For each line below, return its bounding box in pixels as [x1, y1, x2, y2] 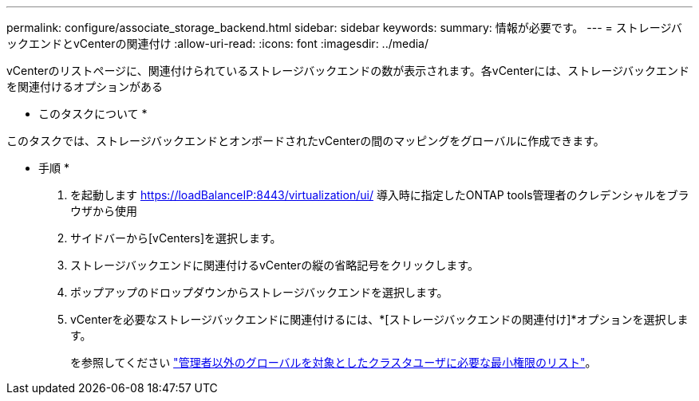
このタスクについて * [38, 107, 148, 120]
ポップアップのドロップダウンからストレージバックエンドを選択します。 [70, 285, 448, 299]
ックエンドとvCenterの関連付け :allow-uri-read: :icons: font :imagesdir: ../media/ [6, 37, 429, 50]
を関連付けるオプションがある [6, 80, 163, 93]
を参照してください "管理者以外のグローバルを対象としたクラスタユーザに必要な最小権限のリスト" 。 [70, 356, 597, 369]
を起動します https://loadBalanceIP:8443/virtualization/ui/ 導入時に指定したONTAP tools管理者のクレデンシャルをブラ [70, 188, 689, 202]
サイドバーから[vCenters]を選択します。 [70, 231, 282, 245]
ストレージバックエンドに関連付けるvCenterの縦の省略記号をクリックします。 [70, 258, 479, 272]
